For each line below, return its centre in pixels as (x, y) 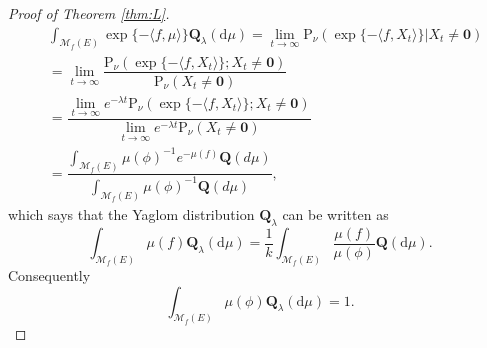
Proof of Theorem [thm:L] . (89, 13)
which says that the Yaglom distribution (131, 213)
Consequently (49, 274)
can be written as (335, 213)
